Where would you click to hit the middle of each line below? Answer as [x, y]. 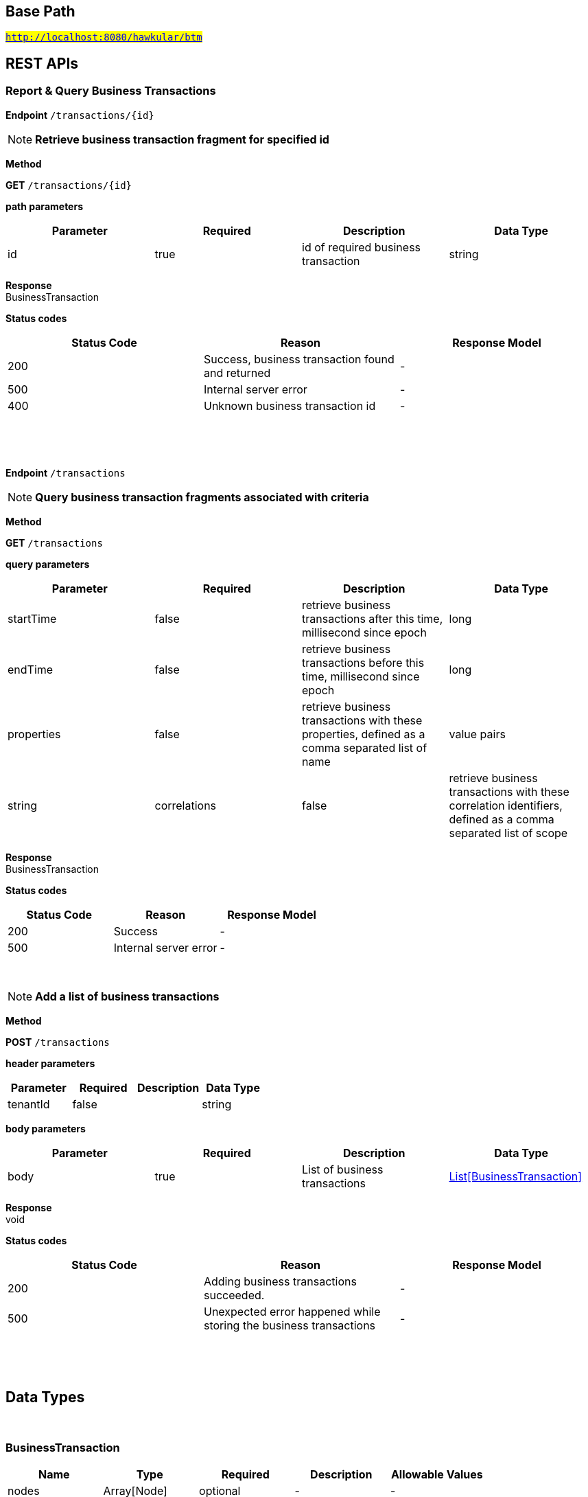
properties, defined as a [364, 734]
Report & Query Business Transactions [111, 91]
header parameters [50, 1063]
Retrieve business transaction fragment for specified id [182, 139]
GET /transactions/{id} [69, 185]
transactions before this [363, 662]
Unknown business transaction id [290, 405]
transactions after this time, [373, 618]
